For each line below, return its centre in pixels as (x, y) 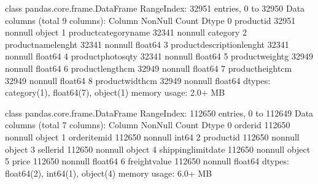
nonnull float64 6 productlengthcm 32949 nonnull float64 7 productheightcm (149, 68)
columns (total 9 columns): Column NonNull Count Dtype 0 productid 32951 (150, 20)
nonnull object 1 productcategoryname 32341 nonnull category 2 (126, 32)
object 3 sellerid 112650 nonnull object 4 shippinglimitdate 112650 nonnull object (158, 149)
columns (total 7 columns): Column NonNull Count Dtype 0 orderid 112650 (148, 125)
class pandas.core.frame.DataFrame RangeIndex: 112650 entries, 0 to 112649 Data (159, 113)
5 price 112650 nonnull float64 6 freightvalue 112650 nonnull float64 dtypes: (147, 161)
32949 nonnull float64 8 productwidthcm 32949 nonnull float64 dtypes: (138, 80)
